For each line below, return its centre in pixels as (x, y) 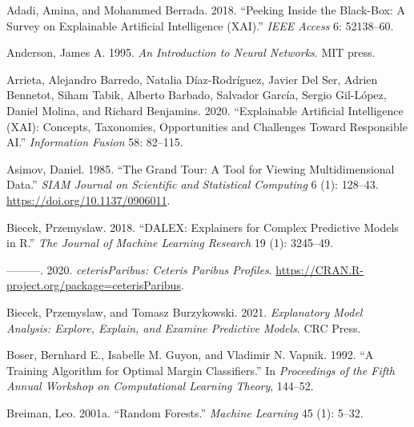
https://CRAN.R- (320, 269)
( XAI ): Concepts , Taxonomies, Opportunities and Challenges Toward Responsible (207, 126)
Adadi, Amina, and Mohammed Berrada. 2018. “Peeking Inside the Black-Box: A (206, 10)
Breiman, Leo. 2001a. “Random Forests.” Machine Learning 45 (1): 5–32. (185, 412)
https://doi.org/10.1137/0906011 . (88, 200)
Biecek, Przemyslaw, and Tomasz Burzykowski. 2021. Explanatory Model (185, 311)
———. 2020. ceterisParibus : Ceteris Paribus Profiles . (139, 269)
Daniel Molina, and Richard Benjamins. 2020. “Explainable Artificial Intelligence (205, 110)
